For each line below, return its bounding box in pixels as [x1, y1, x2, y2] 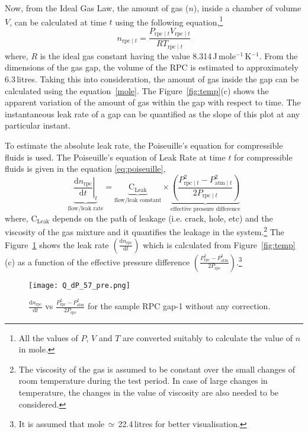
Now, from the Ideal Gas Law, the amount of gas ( [5, 2, 189, 14]
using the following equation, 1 [115, 14, 223, 28]
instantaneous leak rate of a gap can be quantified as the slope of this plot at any [5, 107, 300, 120]
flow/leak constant [114, 197, 162, 203]
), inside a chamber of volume [193, 2, 301, 14]
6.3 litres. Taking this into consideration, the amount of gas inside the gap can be [5, 72, 299, 85]
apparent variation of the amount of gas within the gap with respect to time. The [5, 96, 301, 108]
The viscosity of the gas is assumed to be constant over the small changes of [18, 363, 295, 375]
